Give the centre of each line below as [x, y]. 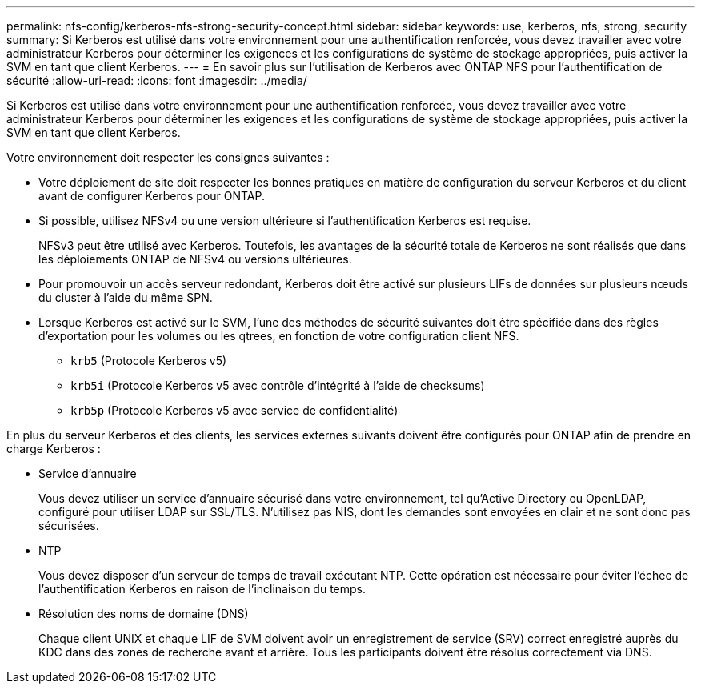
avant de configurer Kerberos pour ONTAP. [152, 196]
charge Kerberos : [54, 449]
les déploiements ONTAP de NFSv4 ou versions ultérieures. [195, 259]
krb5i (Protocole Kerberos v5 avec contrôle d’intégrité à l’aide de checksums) [278, 385]
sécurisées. [69, 526]
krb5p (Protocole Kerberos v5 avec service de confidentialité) [234, 410]
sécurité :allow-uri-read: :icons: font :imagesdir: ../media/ [157, 80]
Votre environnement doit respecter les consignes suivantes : [168, 157]
